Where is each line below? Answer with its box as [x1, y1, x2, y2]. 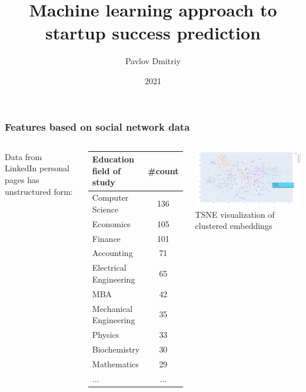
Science [92, 202, 119, 215]
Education [92, 153, 134, 165]
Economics [92, 217, 131, 230]
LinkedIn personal [5, 162, 69, 174]
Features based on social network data [5, 119, 190, 134]
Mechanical [92, 302, 133, 314]
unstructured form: [5, 185, 73, 197]
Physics [92, 328, 119, 341]
